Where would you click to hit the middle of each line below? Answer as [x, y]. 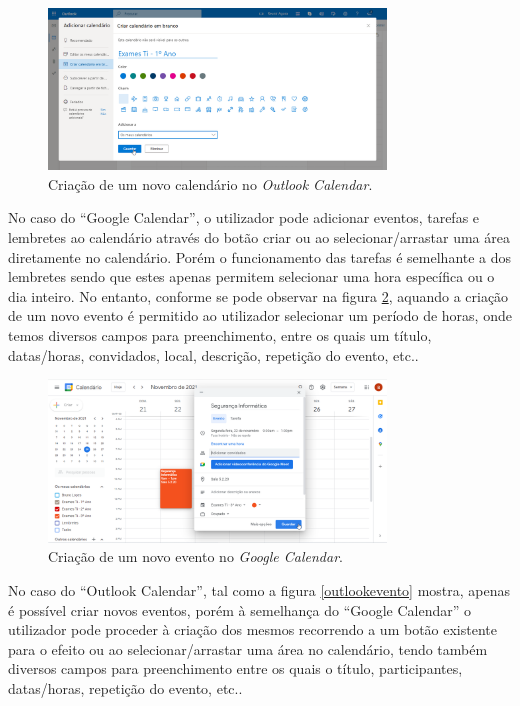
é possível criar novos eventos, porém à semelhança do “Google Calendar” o [239, 609]
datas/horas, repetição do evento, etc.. [125, 688]
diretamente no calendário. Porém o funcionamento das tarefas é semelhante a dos [260, 256]
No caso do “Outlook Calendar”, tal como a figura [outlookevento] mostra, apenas [259, 590]
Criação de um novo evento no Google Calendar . [195, 556]
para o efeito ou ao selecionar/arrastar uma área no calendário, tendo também [248, 648]
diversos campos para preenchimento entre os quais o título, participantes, [235, 668]
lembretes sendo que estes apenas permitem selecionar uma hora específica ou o [251, 276]
